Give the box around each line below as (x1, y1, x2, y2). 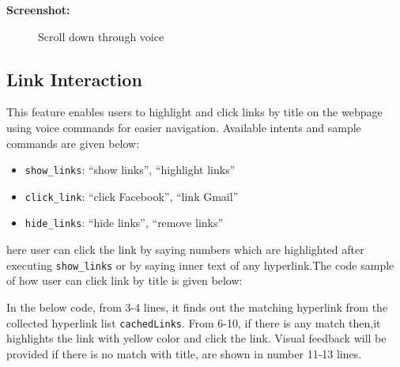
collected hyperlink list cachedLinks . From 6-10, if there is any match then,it (6, 314, 381, 331)
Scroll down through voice (38, 28, 164, 44)
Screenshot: (6, 2, 70, 17)
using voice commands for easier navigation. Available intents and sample (6, 119, 361, 135)
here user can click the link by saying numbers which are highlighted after (6, 241, 364, 258)
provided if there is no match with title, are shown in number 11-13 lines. (6, 345, 362, 361)
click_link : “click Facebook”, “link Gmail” (25, 187, 239, 204)
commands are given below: (6, 134, 140, 151)
